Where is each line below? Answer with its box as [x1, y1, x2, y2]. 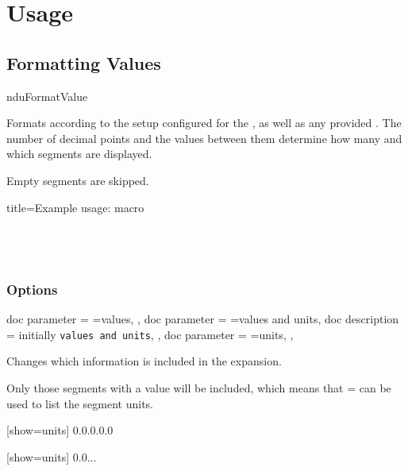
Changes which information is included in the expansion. [6, 353, 282, 369]
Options [6, 279, 58, 299]
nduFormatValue [6, 87, 88, 104]
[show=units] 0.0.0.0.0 [6, 422, 114, 438]
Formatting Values [6, 50, 161, 75]
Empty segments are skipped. [6, 172, 149, 188]
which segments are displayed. [6, 145, 152, 162]
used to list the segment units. [6, 395, 154, 411]
